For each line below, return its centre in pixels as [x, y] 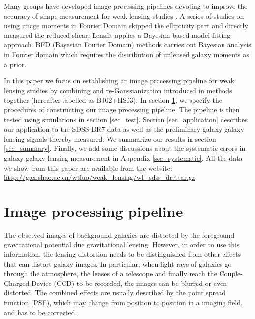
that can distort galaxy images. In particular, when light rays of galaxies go [118, 264]
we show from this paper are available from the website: [88, 167]
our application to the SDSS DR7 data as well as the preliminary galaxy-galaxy [124, 129]
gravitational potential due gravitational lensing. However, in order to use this [122, 244]
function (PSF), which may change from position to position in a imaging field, [123, 302]
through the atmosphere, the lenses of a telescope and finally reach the [111, 273]
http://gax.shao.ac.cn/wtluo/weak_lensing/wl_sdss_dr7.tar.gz [100, 177]
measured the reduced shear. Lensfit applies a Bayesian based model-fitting [117, 35]
